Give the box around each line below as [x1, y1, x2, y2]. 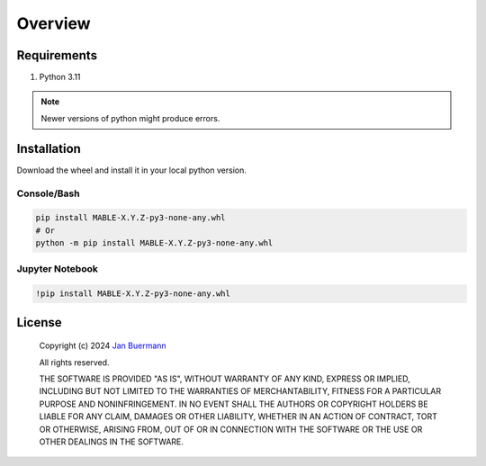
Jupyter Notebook [16, 263, 98, 275]
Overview [16, 13, 91, 33]
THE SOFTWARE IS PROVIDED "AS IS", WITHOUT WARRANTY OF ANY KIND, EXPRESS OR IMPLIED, [39, 373, 411, 384]
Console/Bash [16, 187, 80, 200]
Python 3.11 [39, 72, 81, 83]
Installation [16, 140, 81, 157]
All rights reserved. [39, 356, 110, 368]
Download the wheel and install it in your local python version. [16, 165, 247, 175]
